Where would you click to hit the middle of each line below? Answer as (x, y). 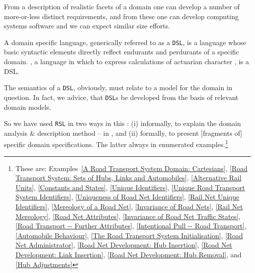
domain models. (28, 107)
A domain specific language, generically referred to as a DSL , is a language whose (125, 42)
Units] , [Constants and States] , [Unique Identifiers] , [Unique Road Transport (130, 187)
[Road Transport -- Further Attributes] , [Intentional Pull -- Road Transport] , (131, 226)
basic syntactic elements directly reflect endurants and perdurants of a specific (122, 52)
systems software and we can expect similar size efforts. (87, 26)
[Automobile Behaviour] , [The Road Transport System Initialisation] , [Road (129, 235)
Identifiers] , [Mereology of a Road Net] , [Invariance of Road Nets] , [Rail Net (129, 206)
